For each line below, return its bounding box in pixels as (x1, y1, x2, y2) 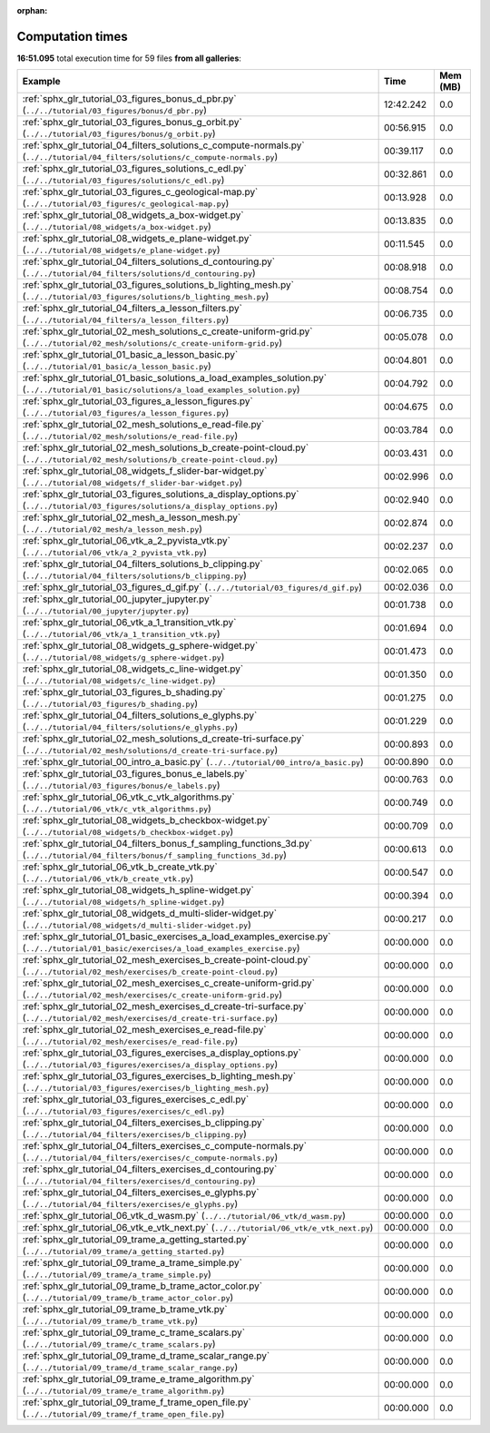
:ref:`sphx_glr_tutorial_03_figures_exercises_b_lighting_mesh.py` (22, 1070, 297, 1083)
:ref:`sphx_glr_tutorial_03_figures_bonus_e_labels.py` (22, 768, 249, 780)
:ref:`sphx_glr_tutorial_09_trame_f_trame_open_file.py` (22, 1396, 251, 1408)
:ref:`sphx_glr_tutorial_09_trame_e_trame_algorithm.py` (22, 1373, 255, 1386)
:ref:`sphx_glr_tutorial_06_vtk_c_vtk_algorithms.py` (22, 790, 236, 803)
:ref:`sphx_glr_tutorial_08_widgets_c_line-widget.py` (22, 663, 244, 675)
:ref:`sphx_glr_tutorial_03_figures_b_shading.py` (22, 686, 226, 699)
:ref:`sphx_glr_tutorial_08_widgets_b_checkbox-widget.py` (22, 814, 271, 827)
